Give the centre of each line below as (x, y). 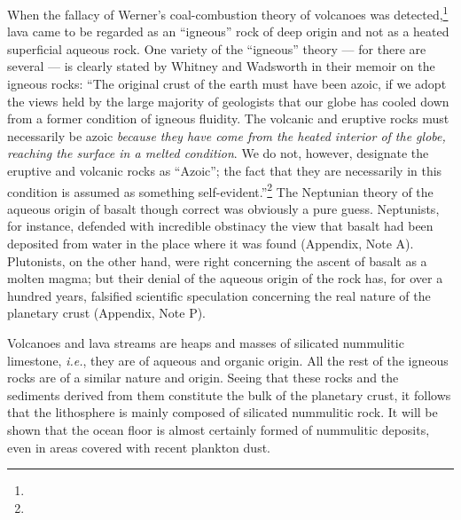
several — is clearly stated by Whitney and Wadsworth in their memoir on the (221, 66)
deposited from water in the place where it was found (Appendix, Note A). (211, 244)
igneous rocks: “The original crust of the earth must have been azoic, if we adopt (227, 84)
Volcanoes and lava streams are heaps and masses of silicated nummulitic (206, 343)
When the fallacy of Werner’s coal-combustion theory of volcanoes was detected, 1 (228, 13)
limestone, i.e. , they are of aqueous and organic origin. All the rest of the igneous (228, 360)
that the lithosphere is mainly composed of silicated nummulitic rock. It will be (223, 412)
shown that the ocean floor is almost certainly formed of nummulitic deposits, (219, 429)
